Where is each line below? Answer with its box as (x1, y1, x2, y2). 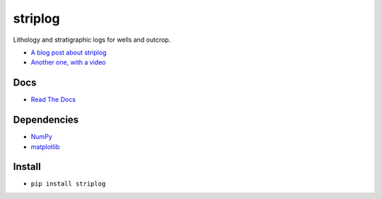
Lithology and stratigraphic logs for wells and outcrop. (13, 35, 171, 44)
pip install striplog (30, 180, 106, 188)
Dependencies (13, 114, 79, 126)
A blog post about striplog (30, 48, 107, 57)
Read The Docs (30, 96, 76, 104)
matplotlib (30, 142, 60, 151)
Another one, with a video (30, 58, 106, 67)
